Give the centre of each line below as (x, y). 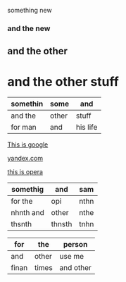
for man (24, 128)
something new (30, 10)
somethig (28, 190)
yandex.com (25, 159)
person (75, 245)
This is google (28, 145)
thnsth (62, 224)
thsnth (21, 224)
